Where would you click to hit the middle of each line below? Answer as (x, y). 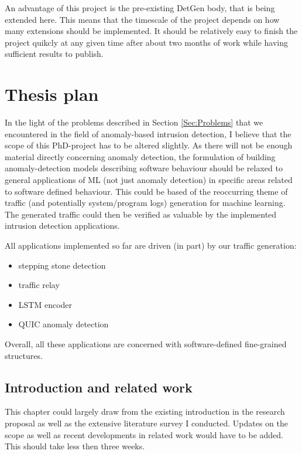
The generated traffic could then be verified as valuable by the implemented (141, 214)
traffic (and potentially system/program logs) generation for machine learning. (145, 203)
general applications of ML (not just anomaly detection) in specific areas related (149, 180)
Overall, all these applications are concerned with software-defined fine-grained (146, 344)
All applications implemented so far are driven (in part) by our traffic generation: (151, 245)
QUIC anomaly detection (64, 324)
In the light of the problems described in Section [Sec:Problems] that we (134, 122)
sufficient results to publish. (54, 54)
